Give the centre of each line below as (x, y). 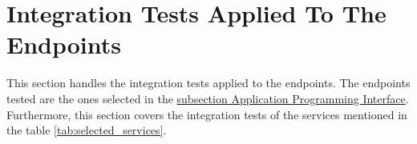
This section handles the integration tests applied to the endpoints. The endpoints (208, 83)
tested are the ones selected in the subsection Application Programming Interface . (208, 98)
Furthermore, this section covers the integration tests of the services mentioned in (207, 114)
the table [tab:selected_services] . (87, 130)
